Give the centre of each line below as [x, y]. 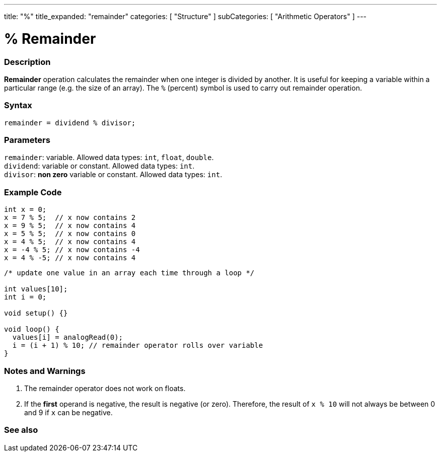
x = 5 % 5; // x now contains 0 [70, 234]
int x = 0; [25, 210]
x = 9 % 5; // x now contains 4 [70, 226]
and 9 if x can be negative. [68, 412]
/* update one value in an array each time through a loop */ [129, 273]
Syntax [18, 105]
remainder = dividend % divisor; [70, 123]
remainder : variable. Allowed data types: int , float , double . [109, 158]
